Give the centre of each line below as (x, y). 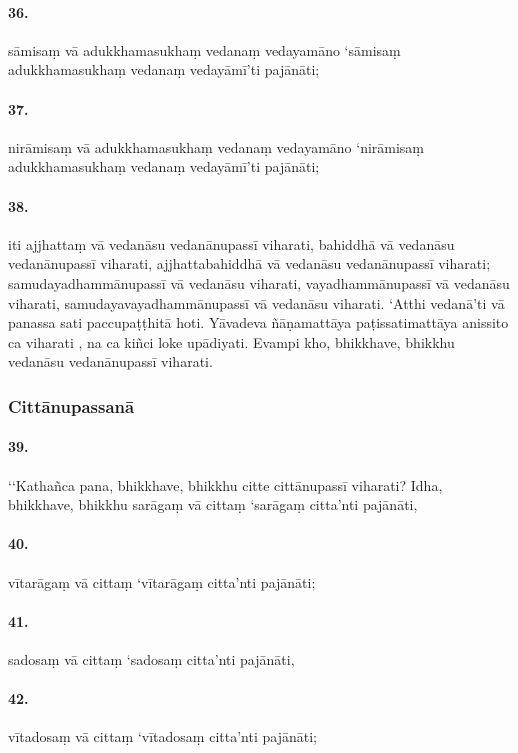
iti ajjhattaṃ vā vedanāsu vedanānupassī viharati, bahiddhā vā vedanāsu (231, 243)
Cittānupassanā (71, 405)
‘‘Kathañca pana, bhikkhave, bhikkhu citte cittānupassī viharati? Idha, (225, 484)
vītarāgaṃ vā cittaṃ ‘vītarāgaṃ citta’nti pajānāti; (162, 581)
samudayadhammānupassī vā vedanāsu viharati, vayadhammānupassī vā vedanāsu (259, 282)
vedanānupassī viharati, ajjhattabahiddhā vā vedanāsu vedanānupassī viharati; (249, 263)
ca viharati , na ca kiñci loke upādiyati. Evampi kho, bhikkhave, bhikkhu (231, 341)
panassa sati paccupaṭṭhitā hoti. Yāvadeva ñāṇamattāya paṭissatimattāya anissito (258, 322)
